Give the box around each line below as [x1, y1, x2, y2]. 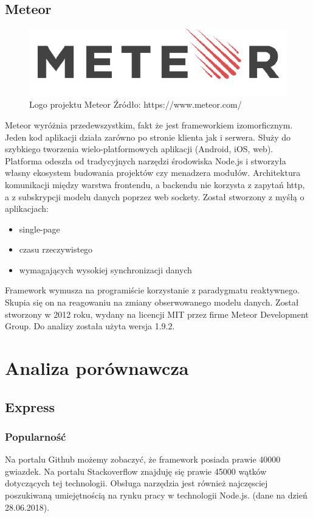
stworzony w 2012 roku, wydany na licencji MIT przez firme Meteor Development [5, 307, 309, 320]
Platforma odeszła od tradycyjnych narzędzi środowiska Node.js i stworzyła [5, 154, 286, 167]
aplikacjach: [5, 202, 49, 215]
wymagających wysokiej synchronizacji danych [19, 263, 192, 276]
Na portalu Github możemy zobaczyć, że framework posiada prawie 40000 [5, 453, 281, 466]
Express [5, 397, 55, 416]
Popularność [5, 429, 66, 444]
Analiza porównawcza [5, 355, 189, 380]
